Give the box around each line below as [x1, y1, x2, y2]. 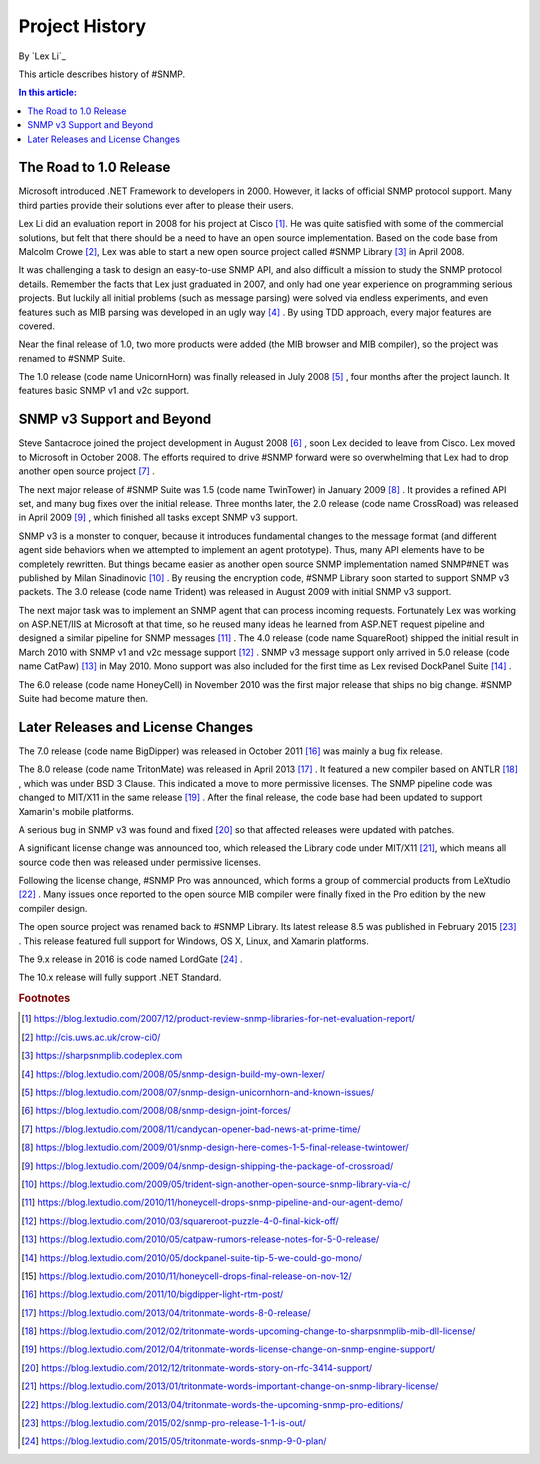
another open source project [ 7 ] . [18, 465, 155, 477]
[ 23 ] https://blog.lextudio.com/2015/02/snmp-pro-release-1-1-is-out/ [21, 1417, 307, 1429]
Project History [18, 15, 147, 37]
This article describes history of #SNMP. [18, 68, 186, 80]
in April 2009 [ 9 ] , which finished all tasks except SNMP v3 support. [18, 511, 299, 524]
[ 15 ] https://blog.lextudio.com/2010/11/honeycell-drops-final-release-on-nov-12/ [21, 1270, 352, 1282]
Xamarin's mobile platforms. [18, 805, 134, 817]
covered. [18, 320, 55, 332]
